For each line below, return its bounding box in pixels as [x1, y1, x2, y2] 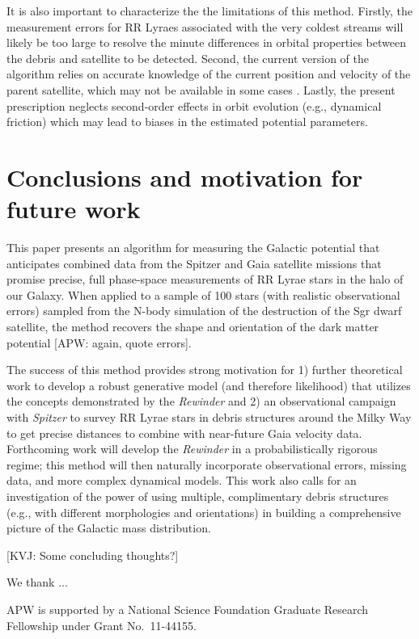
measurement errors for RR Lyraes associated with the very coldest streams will [6, 18, 404, 35]
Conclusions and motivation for [6, 160, 363, 193]
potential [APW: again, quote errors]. [6, 334, 192, 351]
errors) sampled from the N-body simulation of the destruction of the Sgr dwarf [6, 302, 402, 319]
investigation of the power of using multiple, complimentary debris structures [6, 487, 389, 504]
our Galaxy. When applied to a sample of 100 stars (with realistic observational [6, 286, 400, 303]
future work [6, 192, 141, 225]
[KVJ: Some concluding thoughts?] [6, 546, 179, 563]
